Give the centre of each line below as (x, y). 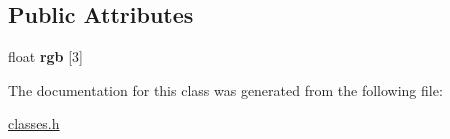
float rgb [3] (45, 56)
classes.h (34, 123)
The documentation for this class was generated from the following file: (225, 89)
